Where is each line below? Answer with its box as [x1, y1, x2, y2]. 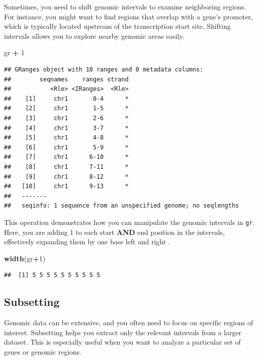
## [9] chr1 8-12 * [4, 173, 129, 180]
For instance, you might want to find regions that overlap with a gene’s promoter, [4, 11, 253, 21]
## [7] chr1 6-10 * [4, 153, 129, 161]
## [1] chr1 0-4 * [4, 95, 129, 102]
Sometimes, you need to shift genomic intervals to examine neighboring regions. [4, 1, 247, 11]
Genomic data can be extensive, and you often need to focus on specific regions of [4, 317, 253, 328]
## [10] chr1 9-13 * [4, 183, 129, 190]
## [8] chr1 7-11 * [4, 163, 129, 170]
